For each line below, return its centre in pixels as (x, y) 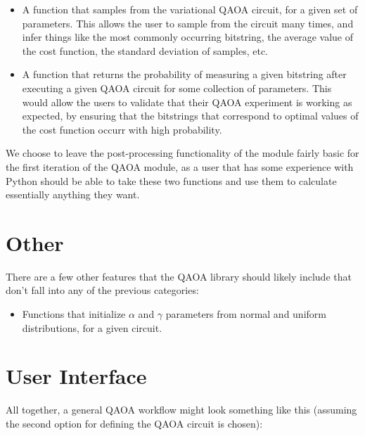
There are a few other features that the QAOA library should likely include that (179, 276)
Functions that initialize (74, 314)
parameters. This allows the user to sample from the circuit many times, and (188, 23)
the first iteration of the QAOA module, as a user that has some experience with (180, 166)
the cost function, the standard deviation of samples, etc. (145, 50)
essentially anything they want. (73, 194)
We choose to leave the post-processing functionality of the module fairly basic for (182, 153)
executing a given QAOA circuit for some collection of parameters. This (177, 88)
